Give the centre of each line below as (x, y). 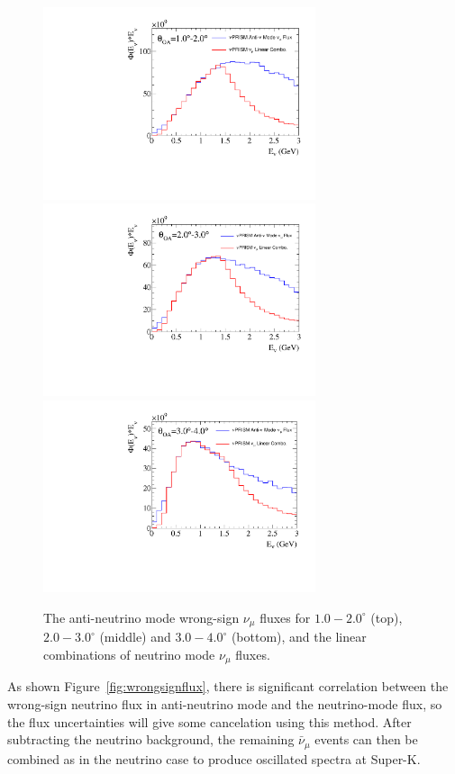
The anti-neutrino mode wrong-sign (141, 617)
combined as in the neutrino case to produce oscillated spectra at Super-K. (214, 758)
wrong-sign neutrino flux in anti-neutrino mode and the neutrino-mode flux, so (225, 703)
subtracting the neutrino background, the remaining (151, 739)
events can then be (366, 739)
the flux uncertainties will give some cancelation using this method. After (209, 721)
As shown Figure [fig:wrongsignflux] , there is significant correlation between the (228, 686)
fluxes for (285, 617)
